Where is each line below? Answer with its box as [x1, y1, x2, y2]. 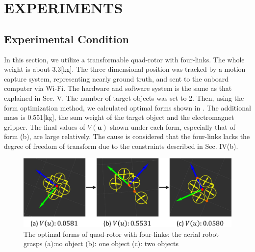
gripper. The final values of [4, 121, 85, 132]
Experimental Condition [4, 31, 129, 46]
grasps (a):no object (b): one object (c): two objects [24, 238, 179, 249]
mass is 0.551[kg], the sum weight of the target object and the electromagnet [4, 112, 234, 122]
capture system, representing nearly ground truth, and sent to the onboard [4, 73, 229, 84]
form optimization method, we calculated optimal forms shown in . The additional [4, 102, 251, 112]
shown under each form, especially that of [110, 121, 235, 132]
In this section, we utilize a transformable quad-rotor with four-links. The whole [4, 54, 245, 64]
